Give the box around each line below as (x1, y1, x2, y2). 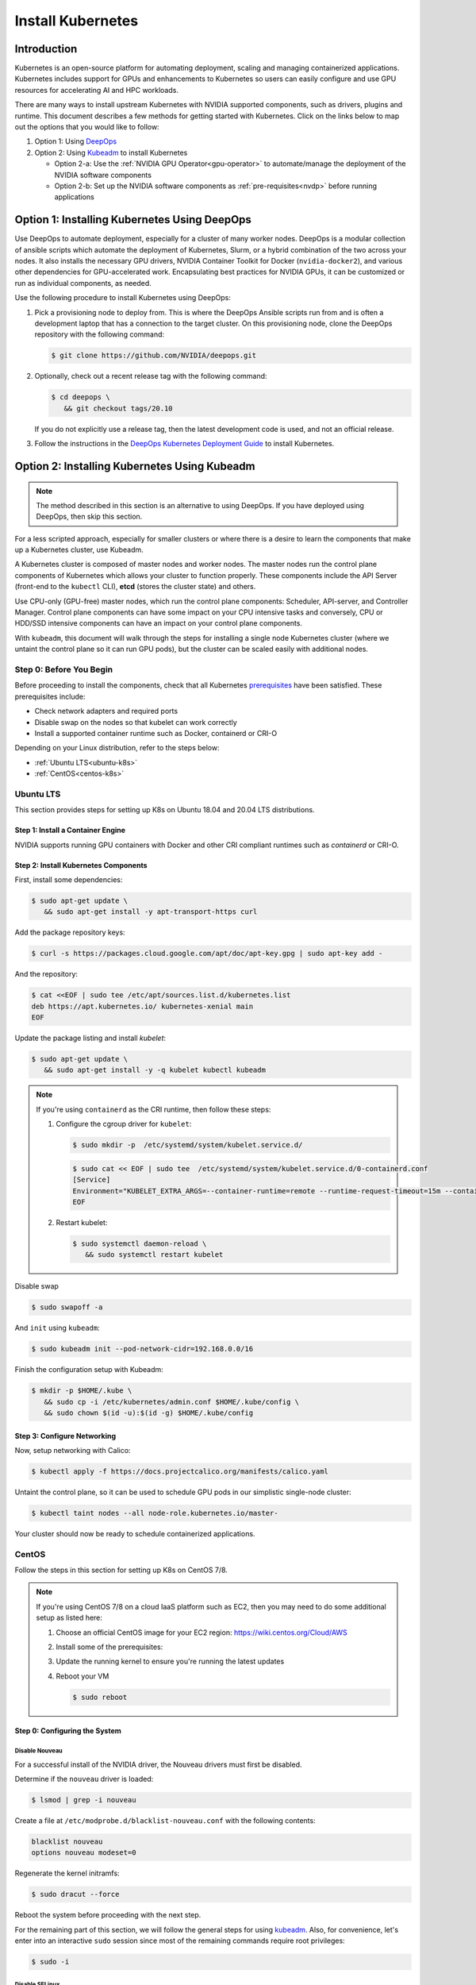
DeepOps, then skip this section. (36, 512, 143, 522)
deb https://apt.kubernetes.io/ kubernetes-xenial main (31, 1001, 254, 1011)
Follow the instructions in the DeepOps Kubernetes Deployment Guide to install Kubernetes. (34, 439, 335, 449)
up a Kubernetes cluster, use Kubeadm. (14, 545, 144, 555)
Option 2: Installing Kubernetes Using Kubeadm (14, 459, 255, 472)
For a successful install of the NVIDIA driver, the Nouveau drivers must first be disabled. (14, 1760, 302, 1769)
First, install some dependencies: (14, 875, 123, 885)
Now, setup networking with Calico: (14, 1445, 131, 1455)
